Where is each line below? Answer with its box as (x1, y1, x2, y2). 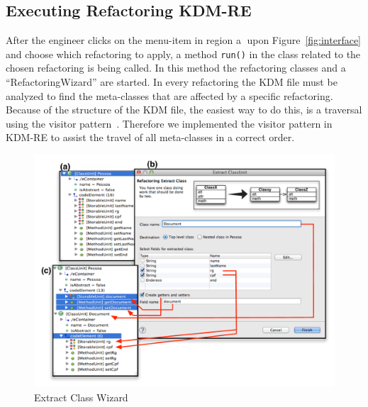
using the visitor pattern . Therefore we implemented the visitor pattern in (6, 116, 333, 130)
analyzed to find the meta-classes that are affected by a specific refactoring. (6, 88, 333, 103)
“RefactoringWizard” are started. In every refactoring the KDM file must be (6, 74, 338, 89)
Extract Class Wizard (34, 389, 128, 404)
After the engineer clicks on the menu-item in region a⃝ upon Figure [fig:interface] (6, 33, 362, 48)
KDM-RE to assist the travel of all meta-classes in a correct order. (6, 130, 295, 145)
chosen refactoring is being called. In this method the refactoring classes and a (6, 60, 346, 75)
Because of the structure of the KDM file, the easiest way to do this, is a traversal (6, 102, 362, 117)
